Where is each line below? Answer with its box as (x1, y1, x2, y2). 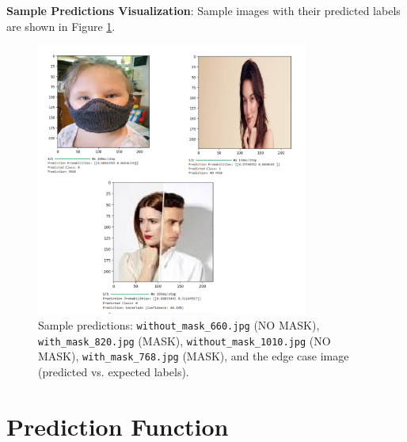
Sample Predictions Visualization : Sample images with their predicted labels (6, 2, 401, 18)
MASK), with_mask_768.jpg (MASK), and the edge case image (38, 348, 349, 364)
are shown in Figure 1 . (6, 17, 116, 34)
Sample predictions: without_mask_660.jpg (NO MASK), (38, 316, 320, 333)
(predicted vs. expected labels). (38, 363, 189, 379)
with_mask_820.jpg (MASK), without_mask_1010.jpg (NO (38, 332, 331, 349)
